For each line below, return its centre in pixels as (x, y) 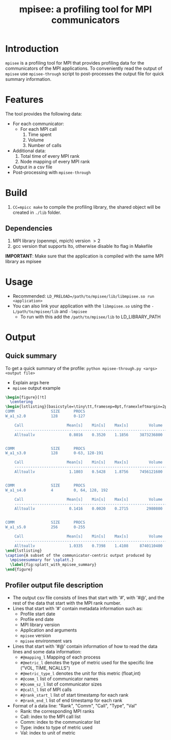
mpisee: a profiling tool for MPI (85, 9)
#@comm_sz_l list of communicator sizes (61, 684)
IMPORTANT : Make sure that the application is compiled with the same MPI (84, 256)
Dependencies (29, 228)
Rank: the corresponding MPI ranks (57, 711)
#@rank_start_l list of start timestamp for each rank (74, 695)
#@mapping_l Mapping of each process (60, 657)
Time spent (40, 134)
